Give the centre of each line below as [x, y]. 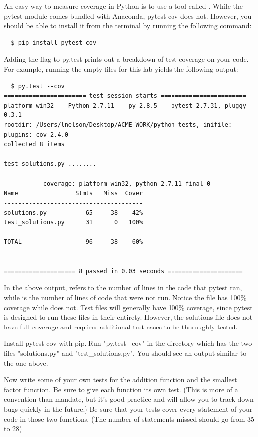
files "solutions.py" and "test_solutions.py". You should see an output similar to [125, 353]
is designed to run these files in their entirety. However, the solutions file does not [128, 317]
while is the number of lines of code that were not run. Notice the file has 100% [125, 297]
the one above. [26, 363]
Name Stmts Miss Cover [74, 193]
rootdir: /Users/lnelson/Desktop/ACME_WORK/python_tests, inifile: [118, 125]
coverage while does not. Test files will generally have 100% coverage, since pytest [128, 307]
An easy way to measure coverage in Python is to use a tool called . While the [124, 6]
